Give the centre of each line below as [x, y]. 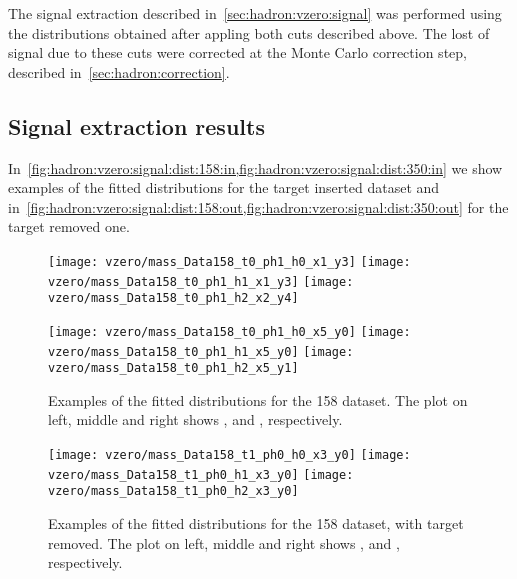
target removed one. [69, 226]
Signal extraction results [136, 125]
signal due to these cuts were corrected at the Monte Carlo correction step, [237, 52]
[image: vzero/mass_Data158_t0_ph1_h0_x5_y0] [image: [229, 331]
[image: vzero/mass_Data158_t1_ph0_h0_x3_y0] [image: [229, 455]
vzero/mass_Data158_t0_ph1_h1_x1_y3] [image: [201, 281]
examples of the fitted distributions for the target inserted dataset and [224, 187]
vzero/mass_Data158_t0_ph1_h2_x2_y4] [173, 298]
